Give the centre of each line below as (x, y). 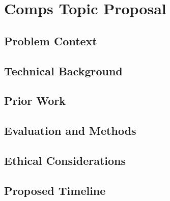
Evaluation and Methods (70, 131)
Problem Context (51, 40)
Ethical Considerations (65, 160)
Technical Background (63, 70)
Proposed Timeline (55, 190)
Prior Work (35, 101)
